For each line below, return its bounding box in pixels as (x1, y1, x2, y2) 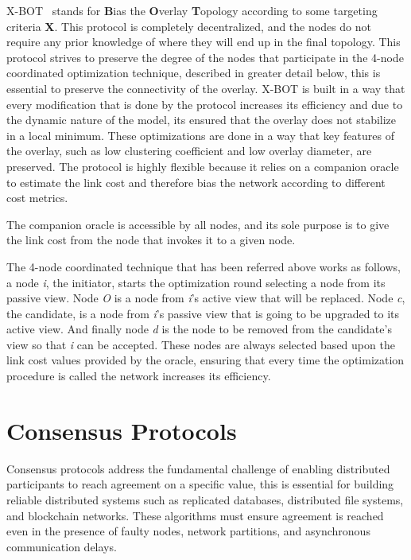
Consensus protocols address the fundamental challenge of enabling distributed (6, 460, 390, 476)
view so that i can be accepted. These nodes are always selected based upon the (6, 336, 395, 352)
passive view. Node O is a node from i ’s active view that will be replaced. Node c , (6, 290, 405, 306)
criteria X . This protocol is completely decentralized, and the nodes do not (6, 17, 372, 34)
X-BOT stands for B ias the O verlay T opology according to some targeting (6, 2, 378, 18)
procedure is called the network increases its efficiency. (6, 367, 271, 384)
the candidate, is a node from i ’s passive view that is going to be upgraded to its (6, 305, 400, 321)
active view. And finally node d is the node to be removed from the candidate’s (6, 321, 392, 337)
